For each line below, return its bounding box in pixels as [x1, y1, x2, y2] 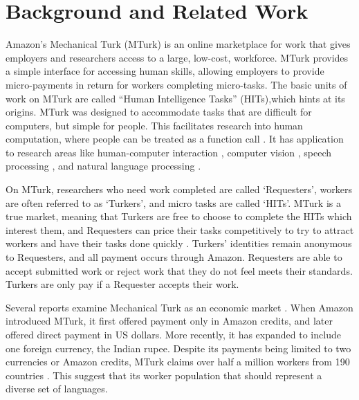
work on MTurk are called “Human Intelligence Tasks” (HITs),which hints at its [6, 91, 345, 105]
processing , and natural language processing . [6, 158, 201, 173]
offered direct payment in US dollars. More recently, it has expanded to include [6, 327, 341, 341]
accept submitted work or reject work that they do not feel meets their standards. [6, 263, 353, 278]
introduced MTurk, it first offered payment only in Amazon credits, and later [6, 313, 333, 328]
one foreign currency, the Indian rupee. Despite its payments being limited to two [6, 340, 351, 355]
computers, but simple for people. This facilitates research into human [6, 118, 303, 132]
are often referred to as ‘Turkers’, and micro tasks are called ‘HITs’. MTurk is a [6, 195, 341, 210]
